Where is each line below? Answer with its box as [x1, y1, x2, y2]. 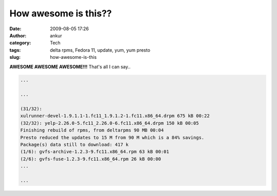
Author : [9, 32, 27, 38]
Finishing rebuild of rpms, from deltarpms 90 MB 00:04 [20, 127, 164, 133]
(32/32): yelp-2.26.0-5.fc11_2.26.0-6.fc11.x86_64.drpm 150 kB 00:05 [20, 120, 199, 126]
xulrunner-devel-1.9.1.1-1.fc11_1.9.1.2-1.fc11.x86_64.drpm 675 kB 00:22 [20, 113, 210, 119]
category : [9, 40, 31, 46]
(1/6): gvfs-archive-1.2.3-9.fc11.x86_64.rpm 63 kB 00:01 [20, 149, 169, 155]
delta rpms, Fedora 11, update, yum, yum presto [50, 47, 151, 53]
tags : [9, 47, 21, 53]
